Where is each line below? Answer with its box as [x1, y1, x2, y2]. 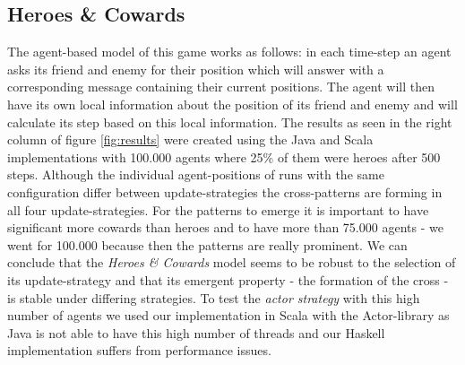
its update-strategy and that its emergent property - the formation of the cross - [7, 270, 449, 289]
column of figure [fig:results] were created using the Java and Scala [7, 130, 374, 149]
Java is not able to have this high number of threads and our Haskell [7, 323, 385, 342]
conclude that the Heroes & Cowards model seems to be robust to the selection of [7, 253, 456, 272]
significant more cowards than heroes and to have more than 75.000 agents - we [7, 218, 443, 237]
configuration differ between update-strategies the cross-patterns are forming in [7, 182, 443, 201]
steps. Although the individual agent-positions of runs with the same [7, 165, 384, 184]
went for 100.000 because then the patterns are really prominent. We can [7, 235, 408, 254]
